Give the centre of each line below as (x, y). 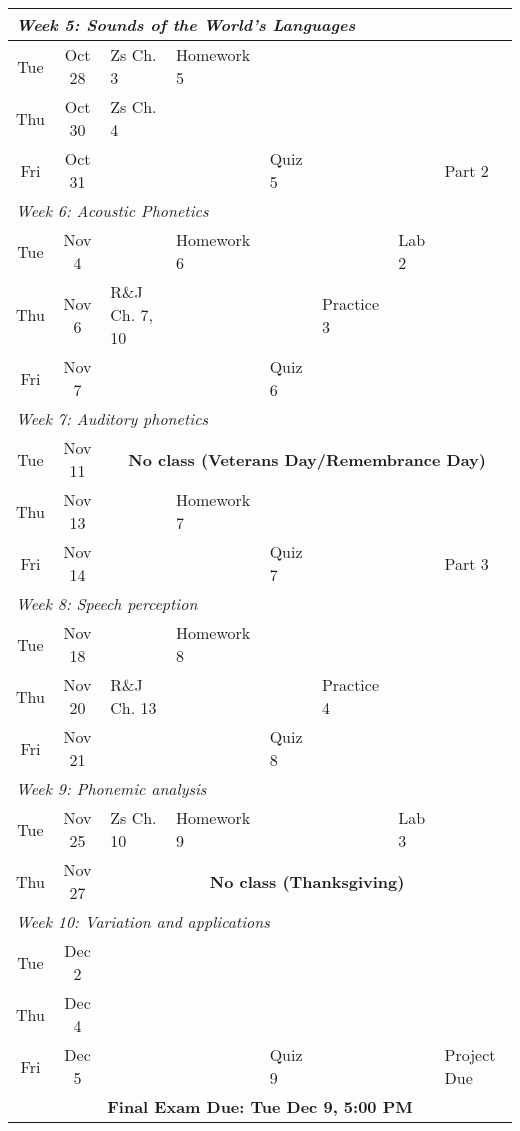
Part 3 (466, 563)
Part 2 (466, 170)
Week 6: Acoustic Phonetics (112, 210)
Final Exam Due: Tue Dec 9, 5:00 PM (260, 1106)
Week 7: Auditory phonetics (112, 418)
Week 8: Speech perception (107, 603)
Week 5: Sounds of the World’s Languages (186, 24)
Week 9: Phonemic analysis (111, 788)
